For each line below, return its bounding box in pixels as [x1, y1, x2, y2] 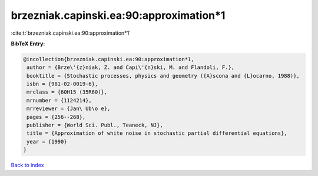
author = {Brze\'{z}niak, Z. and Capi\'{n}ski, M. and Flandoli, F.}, [26, 64, 235, 71]
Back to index [11, 162, 44, 169]
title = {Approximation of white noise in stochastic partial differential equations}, [26, 130, 288, 137]
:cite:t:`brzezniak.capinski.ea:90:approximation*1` [11, 29, 131, 36]
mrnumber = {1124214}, [26, 97, 92, 104]
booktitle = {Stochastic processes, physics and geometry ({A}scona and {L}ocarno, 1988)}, [26, 72, 300, 79]
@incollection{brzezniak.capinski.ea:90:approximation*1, [23, 56, 194, 62]
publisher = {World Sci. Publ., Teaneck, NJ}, [26, 122, 163, 129]
